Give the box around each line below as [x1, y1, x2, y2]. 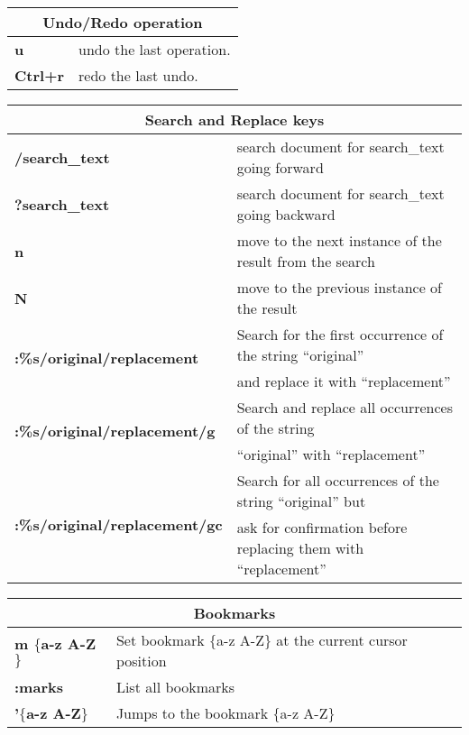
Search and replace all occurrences [236, 397, 454, 418]
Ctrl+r [14, 65, 65, 86]
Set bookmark [115, 629, 205, 650]
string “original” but [236, 491, 366, 511]
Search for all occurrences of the [236, 470, 439, 491]
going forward [236, 157, 324, 178]
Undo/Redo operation [42, 12, 203, 32]
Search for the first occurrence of [236, 324, 444, 345]
